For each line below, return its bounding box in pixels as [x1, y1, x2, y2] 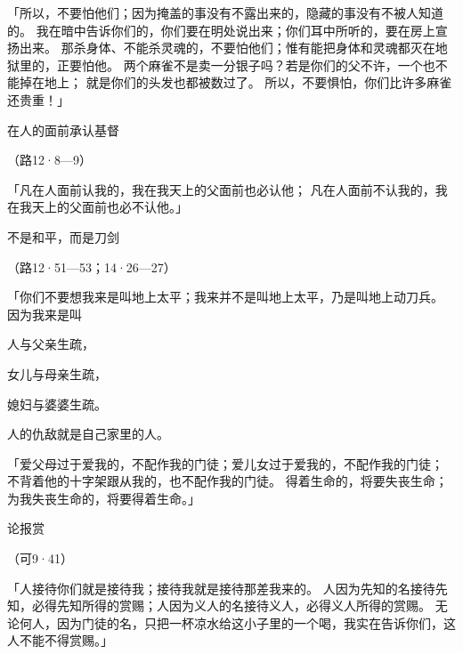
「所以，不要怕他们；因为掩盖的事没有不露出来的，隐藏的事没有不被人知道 [7, 4, 443, 21]
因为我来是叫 [7, 304, 82, 323]
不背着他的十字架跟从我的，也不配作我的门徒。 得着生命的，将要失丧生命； [7, 472, 448, 490]
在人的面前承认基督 [7, 120, 119, 139]
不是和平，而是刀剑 [7, 227, 119, 246]
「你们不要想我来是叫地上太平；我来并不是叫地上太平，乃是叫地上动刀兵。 [7, 287, 443, 306]
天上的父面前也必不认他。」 [31, 198, 188, 216]
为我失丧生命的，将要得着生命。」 [7, 488, 200, 507]
